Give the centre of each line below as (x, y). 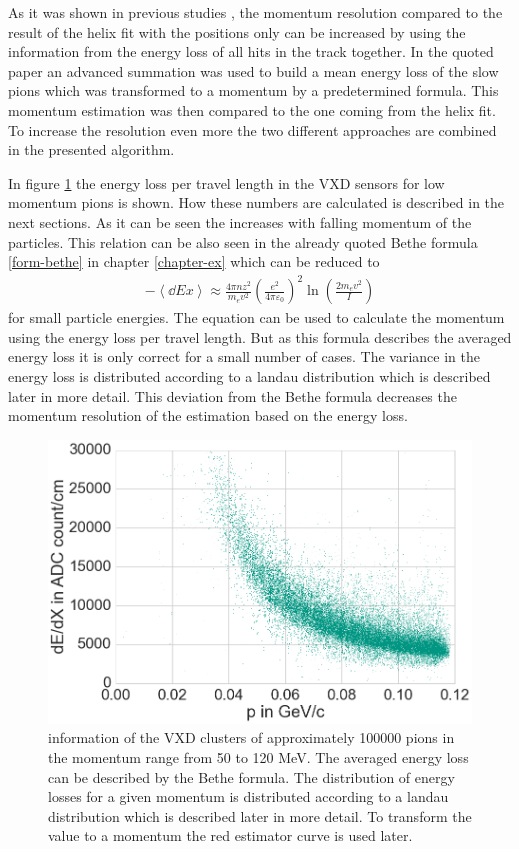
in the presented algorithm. (91, 149)
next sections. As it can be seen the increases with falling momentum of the (240, 221)
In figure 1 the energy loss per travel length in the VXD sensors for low (226, 182)
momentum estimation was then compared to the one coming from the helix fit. (252, 109)
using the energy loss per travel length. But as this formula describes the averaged (260, 336)
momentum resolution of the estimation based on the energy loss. (208, 415)
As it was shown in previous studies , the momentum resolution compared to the (255, 12)
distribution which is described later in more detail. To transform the (260, 815)
